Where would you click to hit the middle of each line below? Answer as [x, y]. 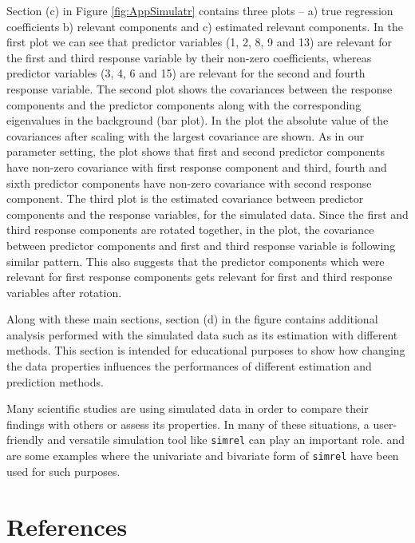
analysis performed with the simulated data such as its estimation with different [202, 334]
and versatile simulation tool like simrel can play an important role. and [226, 440]
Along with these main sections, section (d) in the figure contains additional [192, 319]
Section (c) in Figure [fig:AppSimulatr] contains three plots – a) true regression [200, 10]
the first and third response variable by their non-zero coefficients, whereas [189, 57]
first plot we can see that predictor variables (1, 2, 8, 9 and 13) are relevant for [200, 42]
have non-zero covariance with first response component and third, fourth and [197, 166]
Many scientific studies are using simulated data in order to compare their [188, 408]
